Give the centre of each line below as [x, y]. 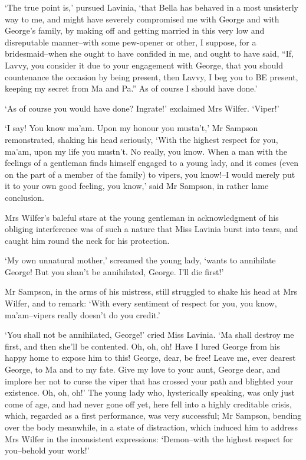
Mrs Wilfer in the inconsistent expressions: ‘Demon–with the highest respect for [149, 438]
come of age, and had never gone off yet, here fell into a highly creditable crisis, [148, 404]
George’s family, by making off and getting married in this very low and [135, 30]
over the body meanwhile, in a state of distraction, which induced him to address [152, 427]
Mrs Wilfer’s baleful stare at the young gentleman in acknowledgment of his [142, 217]
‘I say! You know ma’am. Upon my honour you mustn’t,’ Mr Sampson [131, 128]
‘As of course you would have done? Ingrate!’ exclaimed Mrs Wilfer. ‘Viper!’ [142, 108]
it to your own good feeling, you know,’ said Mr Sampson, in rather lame [137, 186]
